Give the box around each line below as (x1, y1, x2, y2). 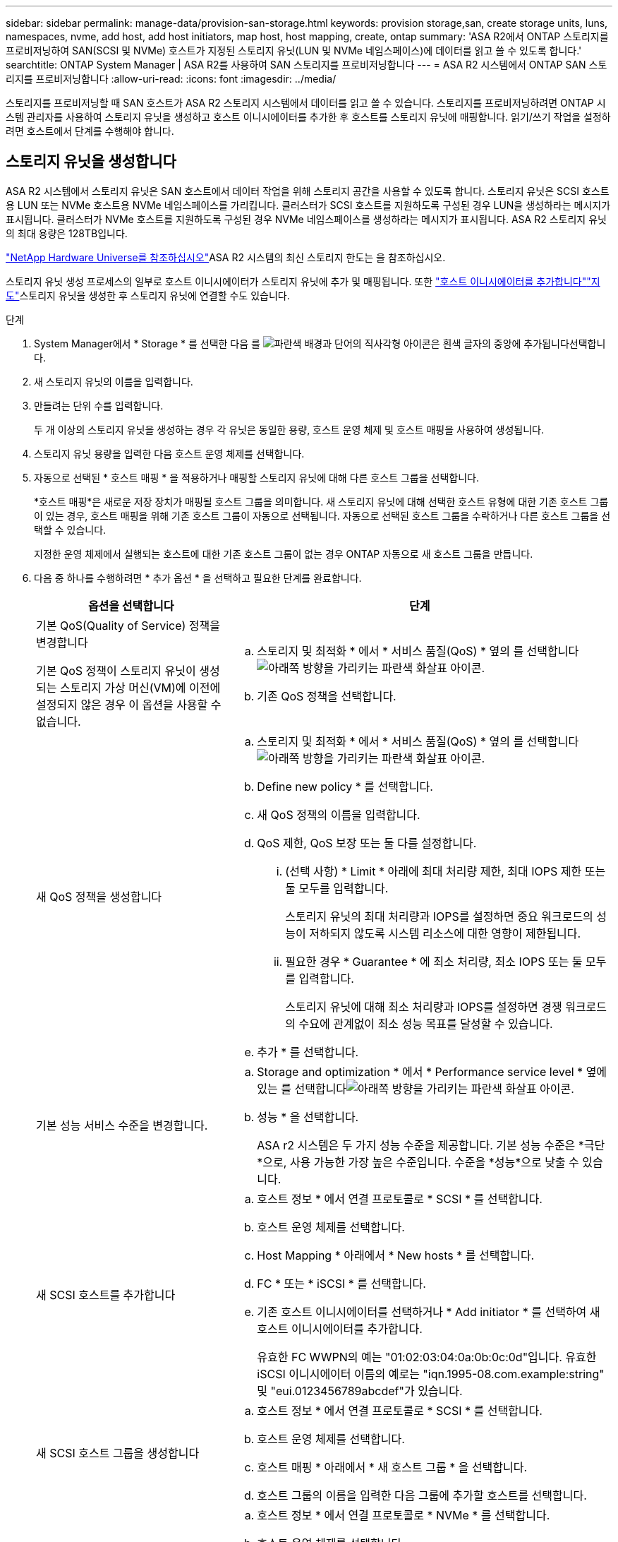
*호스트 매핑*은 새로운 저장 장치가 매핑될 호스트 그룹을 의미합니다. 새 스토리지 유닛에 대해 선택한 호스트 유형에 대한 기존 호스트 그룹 (34, 495, 609, 508)
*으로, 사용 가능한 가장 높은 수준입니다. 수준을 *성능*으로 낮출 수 (257, 1154, 579, 1169)
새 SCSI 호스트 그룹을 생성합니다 (36, 1445, 200, 1460)
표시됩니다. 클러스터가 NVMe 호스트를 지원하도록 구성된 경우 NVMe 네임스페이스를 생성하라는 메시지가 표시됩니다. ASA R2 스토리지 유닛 (6, 213, 607, 225)
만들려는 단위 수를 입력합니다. (34, 399, 164, 412)
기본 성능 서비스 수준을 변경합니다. (36, 1118, 208, 1132)
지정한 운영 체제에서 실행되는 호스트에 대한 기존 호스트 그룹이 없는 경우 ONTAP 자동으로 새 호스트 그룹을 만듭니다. (34, 547, 533, 560)
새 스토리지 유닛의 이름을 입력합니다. (34, 375, 193, 388)
